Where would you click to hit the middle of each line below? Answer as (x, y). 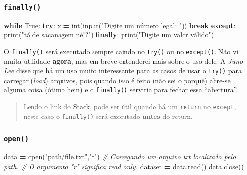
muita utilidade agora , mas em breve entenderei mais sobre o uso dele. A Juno (123, 61)
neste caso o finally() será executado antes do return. (108, 116)
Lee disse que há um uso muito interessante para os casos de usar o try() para (123, 71)
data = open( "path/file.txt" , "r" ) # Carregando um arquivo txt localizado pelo (120, 157)
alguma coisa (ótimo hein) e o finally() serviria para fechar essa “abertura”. (121, 90)
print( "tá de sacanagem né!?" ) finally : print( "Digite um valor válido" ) (109, 35)
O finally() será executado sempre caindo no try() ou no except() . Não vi (121, 51)
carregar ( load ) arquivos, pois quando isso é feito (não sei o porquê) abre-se (117, 80)
